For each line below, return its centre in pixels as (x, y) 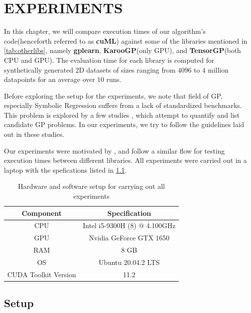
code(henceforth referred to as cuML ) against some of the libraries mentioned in (126, 40)
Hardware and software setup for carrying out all (91, 186)
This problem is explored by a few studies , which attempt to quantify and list (122, 115)
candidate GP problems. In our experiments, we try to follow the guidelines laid (124, 124)
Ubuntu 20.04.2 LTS (129, 262)
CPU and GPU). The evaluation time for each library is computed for (109, 60)
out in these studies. (34, 134)
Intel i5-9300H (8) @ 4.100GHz (129, 225)
